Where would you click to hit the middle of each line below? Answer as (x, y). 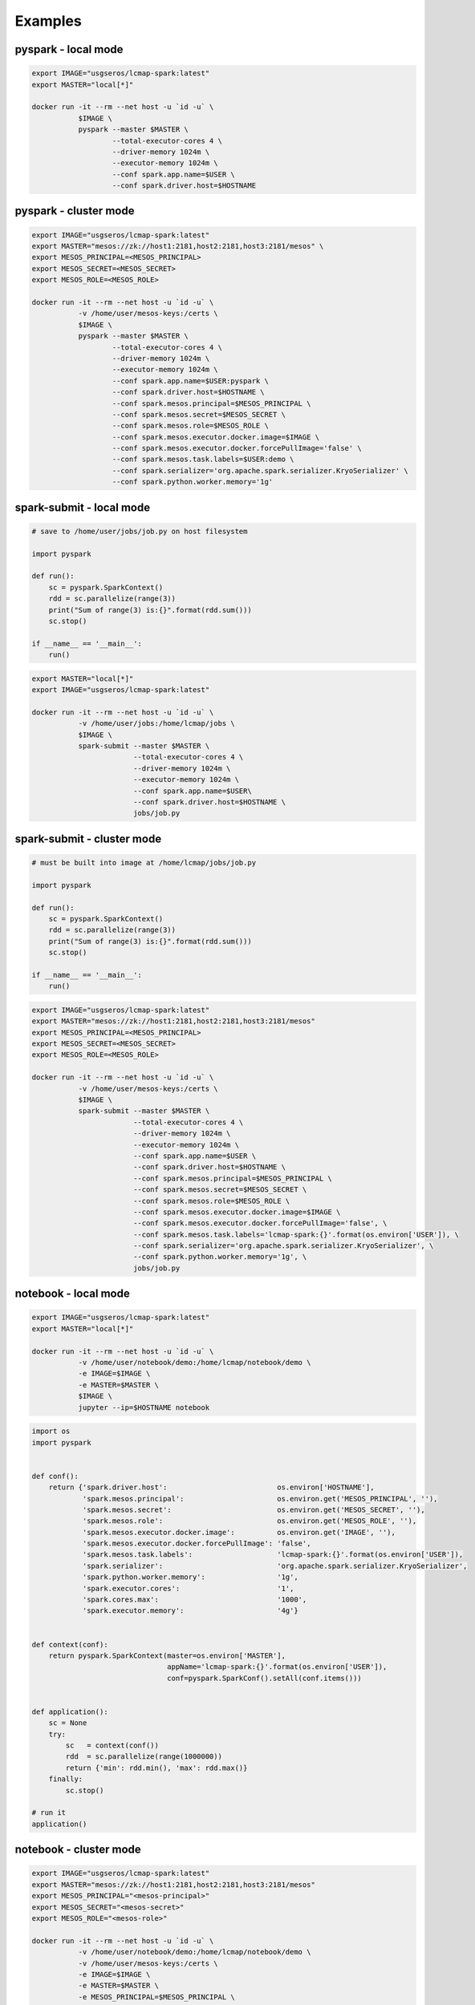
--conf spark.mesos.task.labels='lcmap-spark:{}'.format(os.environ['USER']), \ (296, 1234)
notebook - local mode (72, 1294)
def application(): (70, 1711)
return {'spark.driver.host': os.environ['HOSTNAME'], (211, 1487)
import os (51, 1431)
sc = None (68, 1723)
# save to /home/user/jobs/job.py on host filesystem (140, 531)
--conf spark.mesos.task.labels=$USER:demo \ (203, 460)
